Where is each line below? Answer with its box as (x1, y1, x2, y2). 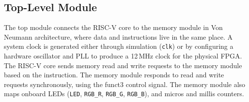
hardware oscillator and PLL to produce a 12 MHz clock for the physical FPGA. (4, 51, 242, 61)
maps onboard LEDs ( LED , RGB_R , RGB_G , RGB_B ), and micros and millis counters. (4, 88, 244, 99)
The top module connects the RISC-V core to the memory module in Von (4, 22, 223, 32)
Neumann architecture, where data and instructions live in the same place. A (4, 31, 233, 42)
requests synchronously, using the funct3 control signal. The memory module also (4, 79, 246, 89)
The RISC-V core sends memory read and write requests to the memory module (4, 60, 242, 70)
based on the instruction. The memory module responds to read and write (4, 70, 224, 80)
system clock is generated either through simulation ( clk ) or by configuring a (4, 41, 233, 51)
